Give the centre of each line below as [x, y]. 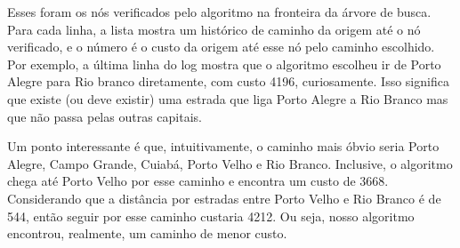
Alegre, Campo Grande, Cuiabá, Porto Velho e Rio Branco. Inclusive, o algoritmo [230, 163]
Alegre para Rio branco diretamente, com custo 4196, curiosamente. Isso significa [228, 81]
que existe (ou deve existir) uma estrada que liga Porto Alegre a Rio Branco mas [228, 98]
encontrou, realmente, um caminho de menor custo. [147, 233]
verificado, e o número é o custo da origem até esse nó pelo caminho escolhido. [221, 47]
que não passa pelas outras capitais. [105, 116]
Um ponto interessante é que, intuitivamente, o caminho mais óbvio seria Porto [223, 146]
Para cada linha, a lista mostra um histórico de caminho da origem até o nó [214, 29]
